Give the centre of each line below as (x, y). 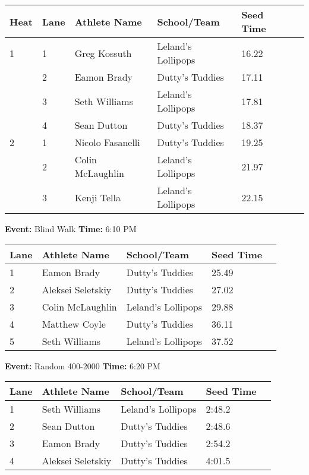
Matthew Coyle (74, 324)
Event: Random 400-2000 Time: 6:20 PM (83, 365)
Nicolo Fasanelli (107, 142)
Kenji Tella (97, 197)
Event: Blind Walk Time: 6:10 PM (71, 229)
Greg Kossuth (103, 53)
